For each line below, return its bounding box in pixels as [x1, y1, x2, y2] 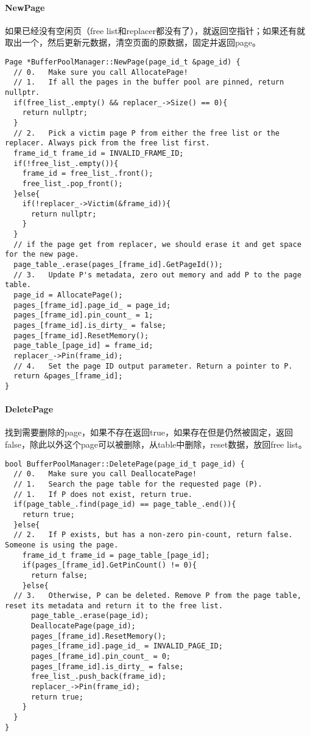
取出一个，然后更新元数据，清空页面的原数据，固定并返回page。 [5, 36, 261, 49]
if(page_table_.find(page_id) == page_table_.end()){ [13, 500, 236, 509]
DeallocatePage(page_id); [30, 622, 136, 631]
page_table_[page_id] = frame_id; [13, 341, 153, 350]
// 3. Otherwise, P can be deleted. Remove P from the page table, [13, 591, 301, 600]
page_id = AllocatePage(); [13, 291, 123, 300]
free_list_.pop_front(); [22, 179, 123, 188]
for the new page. [5, 250, 79, 259]
